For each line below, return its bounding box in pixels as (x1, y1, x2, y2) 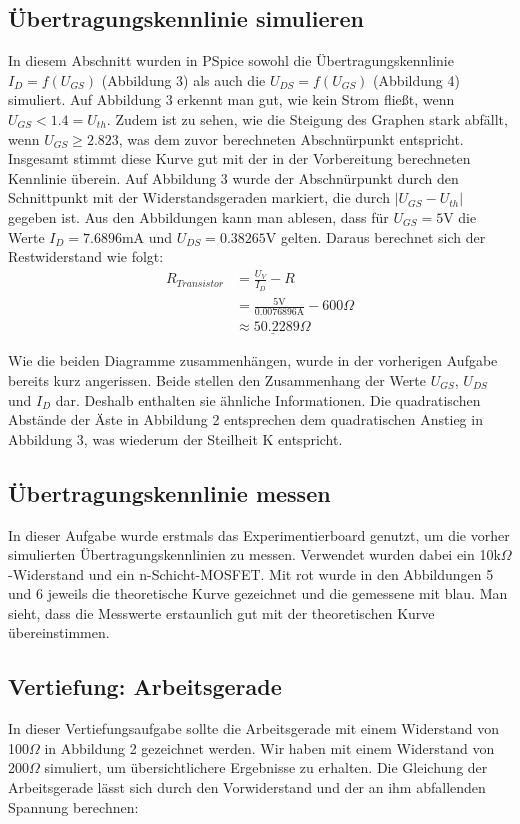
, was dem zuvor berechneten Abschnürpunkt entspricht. (118, 128, 464, 149)
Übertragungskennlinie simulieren (8, 3, 364, 34)
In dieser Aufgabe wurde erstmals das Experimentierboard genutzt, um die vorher (8, 524, 510, 545)
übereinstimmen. (8, 622, 110, 643)
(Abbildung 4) (373, 69, 460, 90)
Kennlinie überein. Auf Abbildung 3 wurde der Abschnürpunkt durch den (8, 167, 459, 188)
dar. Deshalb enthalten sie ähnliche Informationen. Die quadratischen (55, 389, 481, 410)
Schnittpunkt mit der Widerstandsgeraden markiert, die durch (8, 187, 390, 208)
